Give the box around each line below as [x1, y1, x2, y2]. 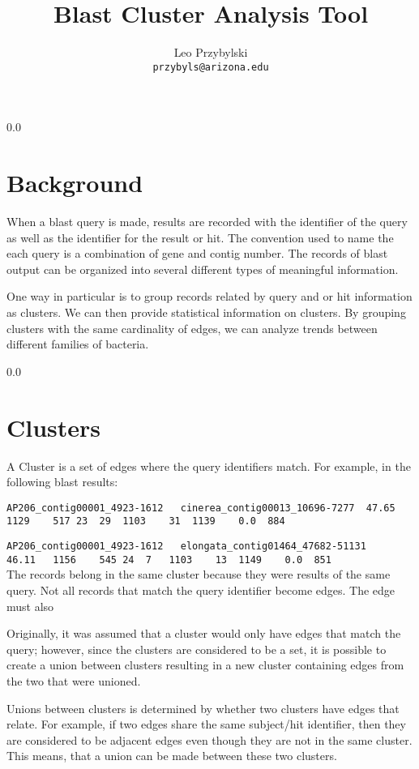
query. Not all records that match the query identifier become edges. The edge [6, 581, 395, 598]
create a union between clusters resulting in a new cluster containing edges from [6, 656, 404, 673]
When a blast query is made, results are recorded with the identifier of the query [6, 213, 408, 230]
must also [6, 597, 54, 614]
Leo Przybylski [173, 44, 248, 61]
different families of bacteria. [6, 335, 149, 352]
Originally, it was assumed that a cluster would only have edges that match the [6, 625, 401, 642]
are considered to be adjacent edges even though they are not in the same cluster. [6, 731, 413, 748]
